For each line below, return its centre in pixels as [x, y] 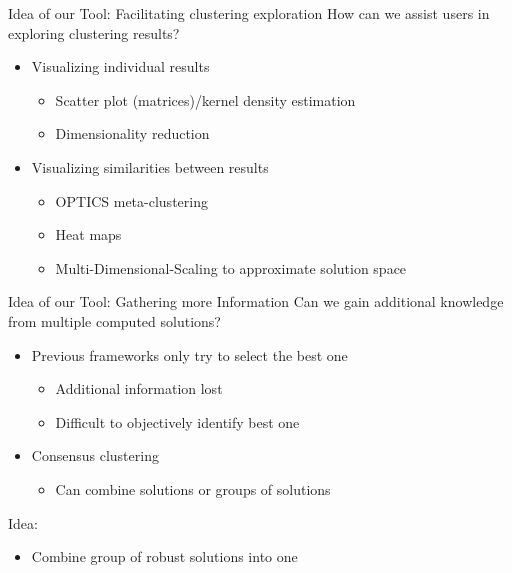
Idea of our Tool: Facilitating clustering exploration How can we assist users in [249, 13]
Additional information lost [139, 388]
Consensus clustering [95, 455]
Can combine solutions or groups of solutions [193, 488]
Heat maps [88, 234]
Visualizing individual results [120, 66]
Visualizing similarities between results [150, 166]
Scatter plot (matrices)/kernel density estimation [205, 99]
